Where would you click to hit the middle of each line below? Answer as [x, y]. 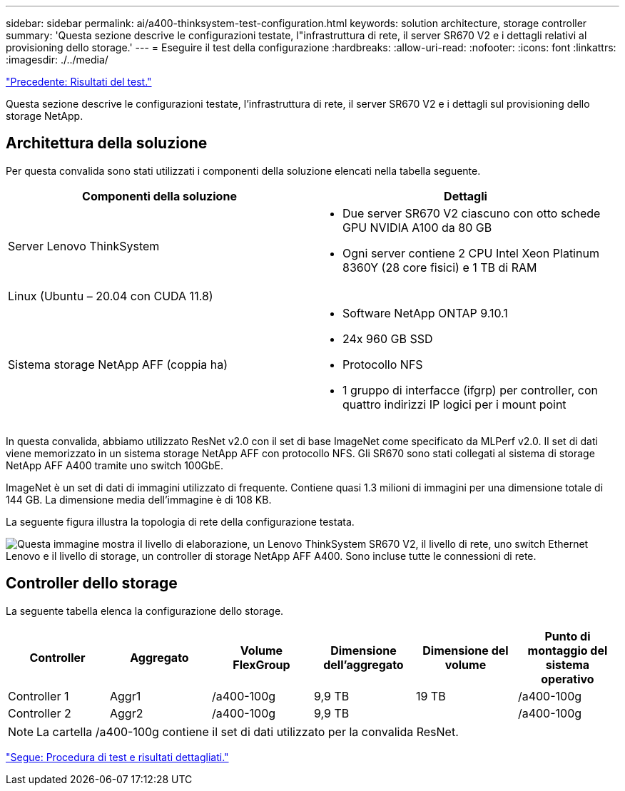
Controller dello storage [92, 583]
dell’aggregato [364, 664]
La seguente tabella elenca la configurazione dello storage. [145, 611]
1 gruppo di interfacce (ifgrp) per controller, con [470, 390]
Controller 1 [39, 696]
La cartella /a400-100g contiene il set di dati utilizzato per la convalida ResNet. [248, 731]
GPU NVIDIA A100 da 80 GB [417, 227]
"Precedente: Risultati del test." [79, 82]
